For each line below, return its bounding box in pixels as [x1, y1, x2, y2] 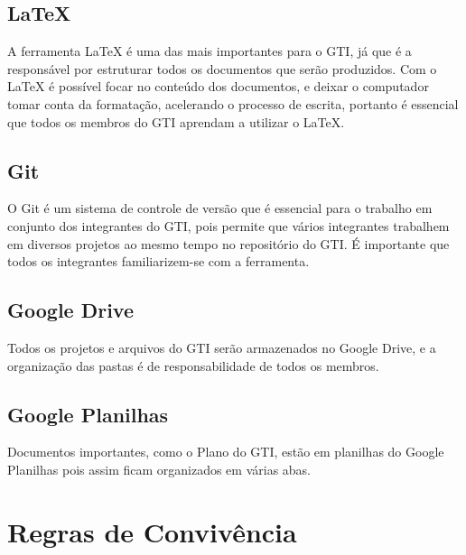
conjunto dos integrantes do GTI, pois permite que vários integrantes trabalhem [7, 216, 450, 235]
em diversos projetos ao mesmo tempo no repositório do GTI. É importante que [7, 234, 450, 253]
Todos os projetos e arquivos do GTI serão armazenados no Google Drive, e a [7, 338, 436, 356]
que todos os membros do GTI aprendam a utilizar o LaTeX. [7, 112, 345, 131]
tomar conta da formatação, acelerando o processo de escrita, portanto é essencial [7, 94, 459, 113]
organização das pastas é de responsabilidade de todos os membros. [7, 356, 379, 375]
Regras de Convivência [7, 513, 297, 550]
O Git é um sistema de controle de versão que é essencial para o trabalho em [7, 199, 433, 217]
